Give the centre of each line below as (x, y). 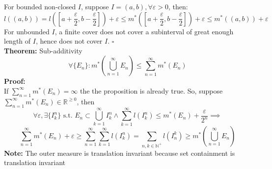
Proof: (15, 81)
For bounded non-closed (40, 6)
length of (17, 41)
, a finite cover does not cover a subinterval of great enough (144, 31)
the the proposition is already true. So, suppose (151, 90)
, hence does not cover (69, 41)
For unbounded (27, 31)
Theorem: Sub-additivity (43, 50)
